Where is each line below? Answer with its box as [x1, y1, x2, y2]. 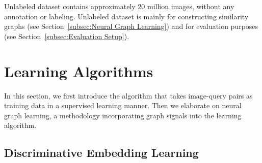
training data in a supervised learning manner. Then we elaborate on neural [4, 100, 242, 111]
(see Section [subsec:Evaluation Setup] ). [4, 30, 129, 41]
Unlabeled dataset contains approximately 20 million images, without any [4, 1, 234, 11]
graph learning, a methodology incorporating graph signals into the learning [4, 110, 242, 120]
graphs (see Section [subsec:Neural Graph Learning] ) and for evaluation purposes [4, 21, 258, 31]
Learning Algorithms [4, 60, 153, 81]
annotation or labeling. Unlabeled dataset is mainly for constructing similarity [4, 11, 249, 21]
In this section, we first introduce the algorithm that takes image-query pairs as [4, 90, 253, 101]
